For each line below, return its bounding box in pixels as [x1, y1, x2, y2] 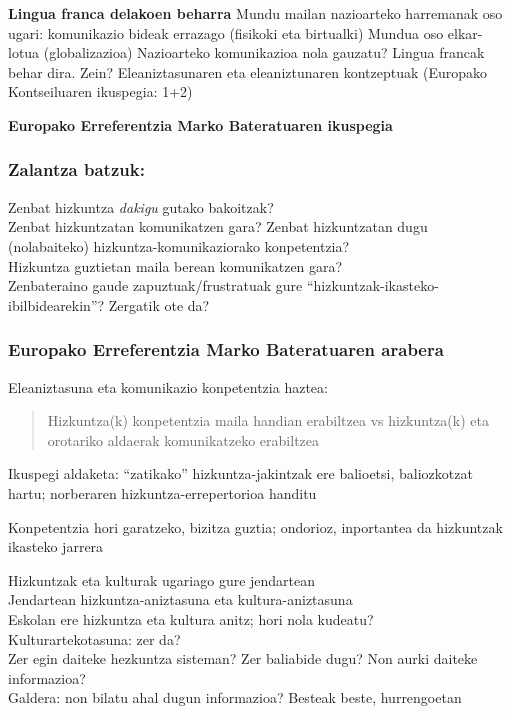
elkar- [447, 22, 483, 43]
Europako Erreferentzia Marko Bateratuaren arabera [8, 337, 444, 362]
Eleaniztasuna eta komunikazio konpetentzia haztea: [8, 376, 328, 397]
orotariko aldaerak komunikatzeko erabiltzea [47, 429, 320, 450]
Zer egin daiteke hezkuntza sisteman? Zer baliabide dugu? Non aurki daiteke [8, 648, 478, 669]
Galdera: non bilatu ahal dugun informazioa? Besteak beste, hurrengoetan [8, 687, 462, 708]
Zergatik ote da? [108, 294, 210, 315]
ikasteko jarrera [8, 536, 104, 557]
